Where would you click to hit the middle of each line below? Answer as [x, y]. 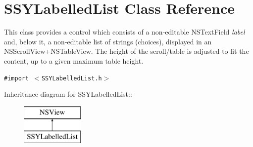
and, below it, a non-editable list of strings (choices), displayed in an [108, 41]
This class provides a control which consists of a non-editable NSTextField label [125, 32]
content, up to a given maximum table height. [74, 60]
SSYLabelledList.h [72, 78]
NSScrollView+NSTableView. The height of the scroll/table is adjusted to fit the [126, 51]
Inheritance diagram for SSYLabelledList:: [68, 94]
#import [17, 78]
